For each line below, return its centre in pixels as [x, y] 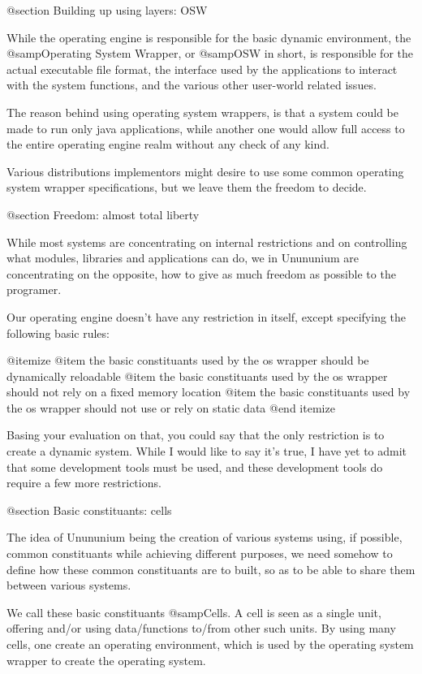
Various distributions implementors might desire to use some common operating [205, 171]
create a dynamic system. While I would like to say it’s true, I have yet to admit [207, 451]
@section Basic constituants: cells [89, 510]
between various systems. [69, 585]
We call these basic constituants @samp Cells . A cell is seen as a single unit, [194, 612]
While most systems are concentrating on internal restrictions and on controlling [207, 242]
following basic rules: [58, 333]
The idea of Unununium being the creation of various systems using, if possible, [205, 537]
